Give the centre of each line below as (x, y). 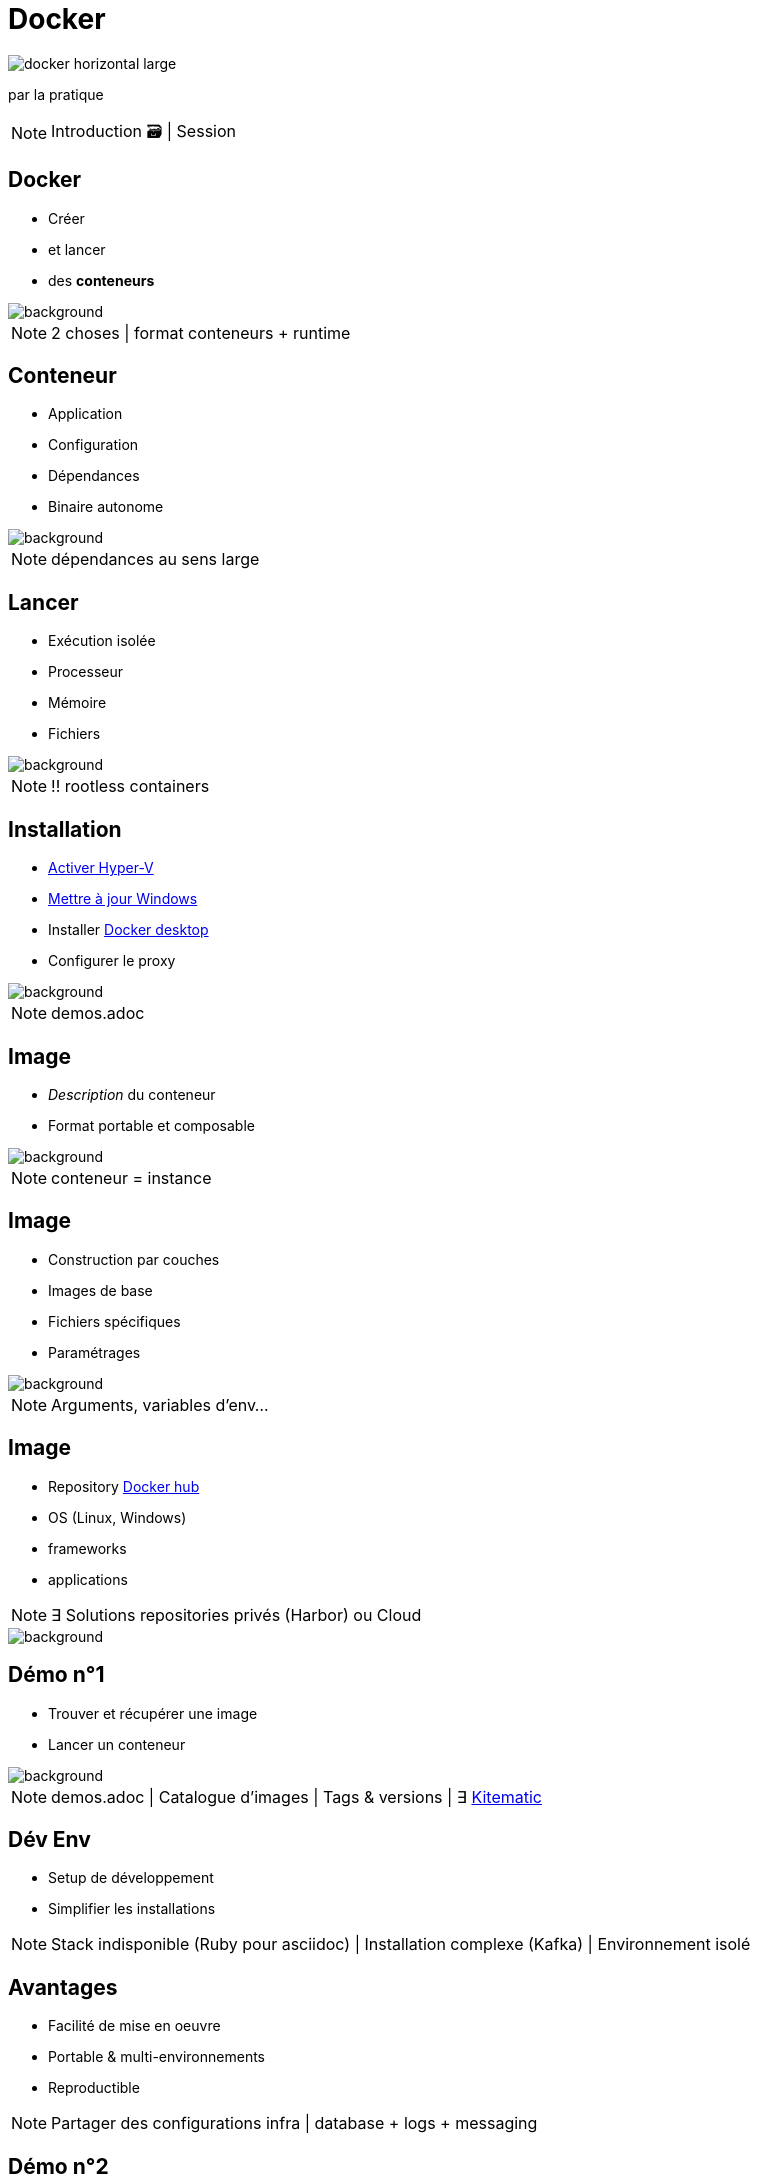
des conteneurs (101, 280)
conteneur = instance (131, 1177)
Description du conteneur (132, 1094)
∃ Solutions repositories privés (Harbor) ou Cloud (236, 1614)
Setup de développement (131, 1878)
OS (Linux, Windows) (117, 1517)
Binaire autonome (106, 507)
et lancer (77, 249)
